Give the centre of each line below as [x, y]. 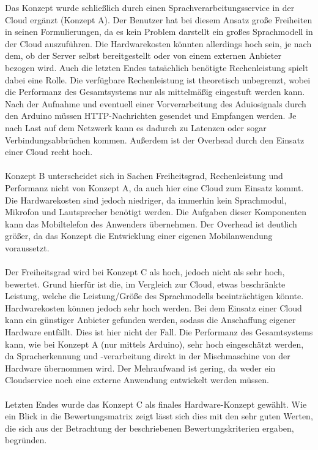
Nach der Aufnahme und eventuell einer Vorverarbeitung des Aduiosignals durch [156, 103]
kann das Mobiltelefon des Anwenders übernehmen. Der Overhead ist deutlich [151, 223]
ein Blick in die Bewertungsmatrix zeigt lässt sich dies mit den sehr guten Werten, [159, 416]
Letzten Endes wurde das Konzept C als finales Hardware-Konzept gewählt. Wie [156, 404]
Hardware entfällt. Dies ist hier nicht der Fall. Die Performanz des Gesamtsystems [159, 332]
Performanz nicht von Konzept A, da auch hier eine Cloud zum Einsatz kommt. [154, 187]
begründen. [26, 440]
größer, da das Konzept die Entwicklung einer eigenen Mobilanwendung [139, 236]
